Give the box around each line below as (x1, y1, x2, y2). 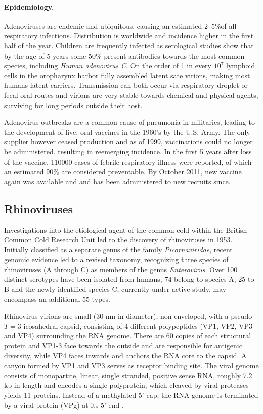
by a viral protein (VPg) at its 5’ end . (4, 399, 124, 410)
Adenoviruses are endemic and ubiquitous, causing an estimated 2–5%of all (4, 20, 237, 31)
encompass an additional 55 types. (4, 293, 110, 304)
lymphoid (226, 60, 255, 71)
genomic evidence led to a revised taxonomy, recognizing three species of (4, 254, 229, 265)
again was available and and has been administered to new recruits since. (4, 176, 231, 186)
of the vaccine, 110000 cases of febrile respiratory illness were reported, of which (4, 156, 252, 167)
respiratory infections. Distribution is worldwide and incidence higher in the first (4, 30, 254, 41)
